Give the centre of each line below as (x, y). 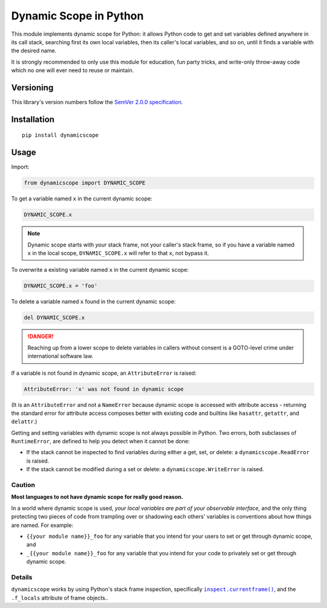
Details (22, 577)
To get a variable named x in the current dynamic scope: (82, 199)
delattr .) (24, 421)
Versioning (32, 88)
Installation (33, 119)
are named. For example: (42, 525)
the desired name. (34, 51)
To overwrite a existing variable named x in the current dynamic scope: (100, 270)
